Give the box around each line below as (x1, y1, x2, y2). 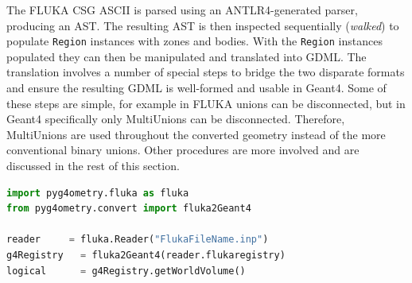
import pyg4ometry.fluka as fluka (6, 187, 189, 199)
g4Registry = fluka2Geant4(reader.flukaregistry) (6, 249, 286, 261)
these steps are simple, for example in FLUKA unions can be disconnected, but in (6, 95, 406, 111)
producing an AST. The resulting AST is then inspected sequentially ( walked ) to (6, 17, 399, 33)
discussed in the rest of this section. (6, 157, 180, 173)
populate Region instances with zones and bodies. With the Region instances (6, 33, 383, 49)
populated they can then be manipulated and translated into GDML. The (6, 48, 367, 64)
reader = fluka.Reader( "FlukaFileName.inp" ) (6, 234, 269, 246)
